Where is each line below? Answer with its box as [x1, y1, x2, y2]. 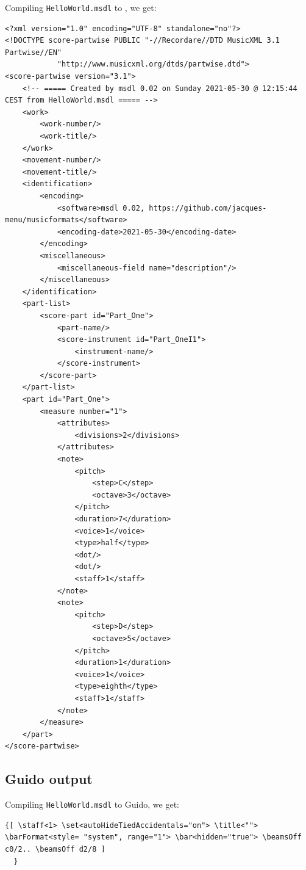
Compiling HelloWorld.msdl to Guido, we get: [5, 798, 179, 811]
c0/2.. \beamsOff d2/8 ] [5, 844, 105, 854]
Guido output [5, 769, 93, 788]
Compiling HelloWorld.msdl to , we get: [5, 1, 157, 13]
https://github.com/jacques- [149, 203, 267, 212]
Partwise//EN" [5, 48, 62, 57]
